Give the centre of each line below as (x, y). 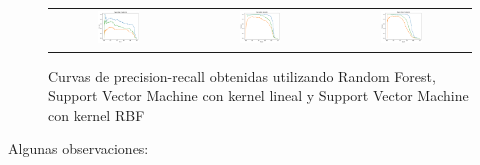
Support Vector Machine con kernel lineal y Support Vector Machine (258, 95)
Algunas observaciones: (78, 148)
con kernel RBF (96, 114)
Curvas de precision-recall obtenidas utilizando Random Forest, (242, 75)
